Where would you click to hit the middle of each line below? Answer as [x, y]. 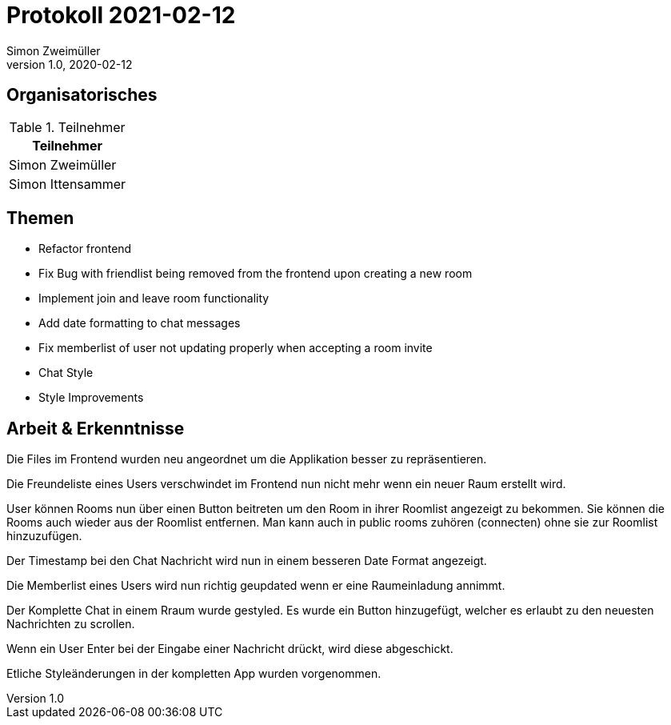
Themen [40, 218]
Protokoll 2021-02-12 [121, 15]
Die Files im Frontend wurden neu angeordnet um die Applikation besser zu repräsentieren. [247, 459]
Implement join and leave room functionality [154, 298]
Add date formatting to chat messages [140, 323]
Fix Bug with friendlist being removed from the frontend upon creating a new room [256, 274]
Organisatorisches [82, 95]
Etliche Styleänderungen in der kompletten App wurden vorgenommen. [194, 674]
